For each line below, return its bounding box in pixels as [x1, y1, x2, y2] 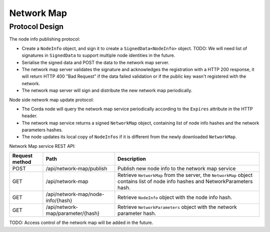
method [12, 158, 31, 165]
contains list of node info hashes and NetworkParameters [117, 178, 253, 185]
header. [21, 113, 37, 119]
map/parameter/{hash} [45, 210, 100, 217]
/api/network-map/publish [45, 165, 107, 172]
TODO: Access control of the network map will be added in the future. [9, 219, 153, 225]
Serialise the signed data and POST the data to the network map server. [21, 59, 169, 65]
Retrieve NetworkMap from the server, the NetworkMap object [117, 172, 253, 179]
